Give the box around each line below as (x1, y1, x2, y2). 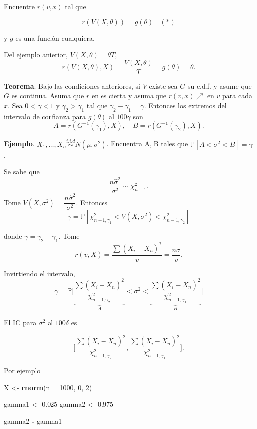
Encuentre (4, 1, 35, 11)
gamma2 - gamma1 (4, 415, 62, 426)
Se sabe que (4, 166, 40, 177)
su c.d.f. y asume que (187, 80, 252, 91)
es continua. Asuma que (11, 90, 84, 101)
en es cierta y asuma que (91, 90, 166, 101)
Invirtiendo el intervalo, (4, 268, 75, 278)
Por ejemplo (4, 365, 41, 375)
